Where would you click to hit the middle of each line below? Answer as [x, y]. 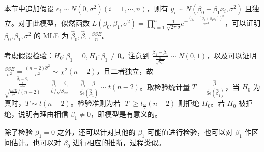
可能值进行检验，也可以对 [190, 131]
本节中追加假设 [29, 8]
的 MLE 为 [51, 35]
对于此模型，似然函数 [54, 23]
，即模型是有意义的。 [126, 114]
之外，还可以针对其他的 [96, 131]
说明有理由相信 [43, 114]
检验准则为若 [99, 103]
